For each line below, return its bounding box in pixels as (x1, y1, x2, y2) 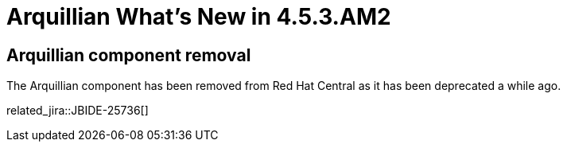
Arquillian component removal (6, 45, 251, 65)
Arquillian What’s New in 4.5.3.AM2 (6, 3, 391, 30)
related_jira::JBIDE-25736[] (6, 103, 149, 118)
